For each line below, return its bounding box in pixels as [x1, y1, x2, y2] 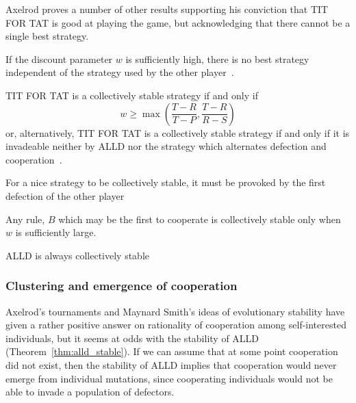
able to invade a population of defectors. [5, 385, 175, 399]
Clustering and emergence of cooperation [5, 277, 238, 294]
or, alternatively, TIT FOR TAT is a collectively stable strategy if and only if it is [5, 125, 350, 140]
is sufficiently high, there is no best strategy [125, 51, 309, 66]
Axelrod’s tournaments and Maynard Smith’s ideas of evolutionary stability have [5, 304, 345, 318]
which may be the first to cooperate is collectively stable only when [58, 211, 341, 226]
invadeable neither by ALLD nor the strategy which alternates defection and [5, 139, 327, 153]
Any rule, [5, 211, 45, 226]
